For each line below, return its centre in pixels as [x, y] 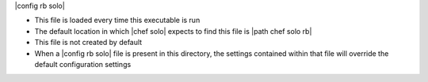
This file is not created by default [88, 43]
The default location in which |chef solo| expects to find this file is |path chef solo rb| [173, 31]
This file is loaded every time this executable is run [117, 20]
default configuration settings [83, 64]
